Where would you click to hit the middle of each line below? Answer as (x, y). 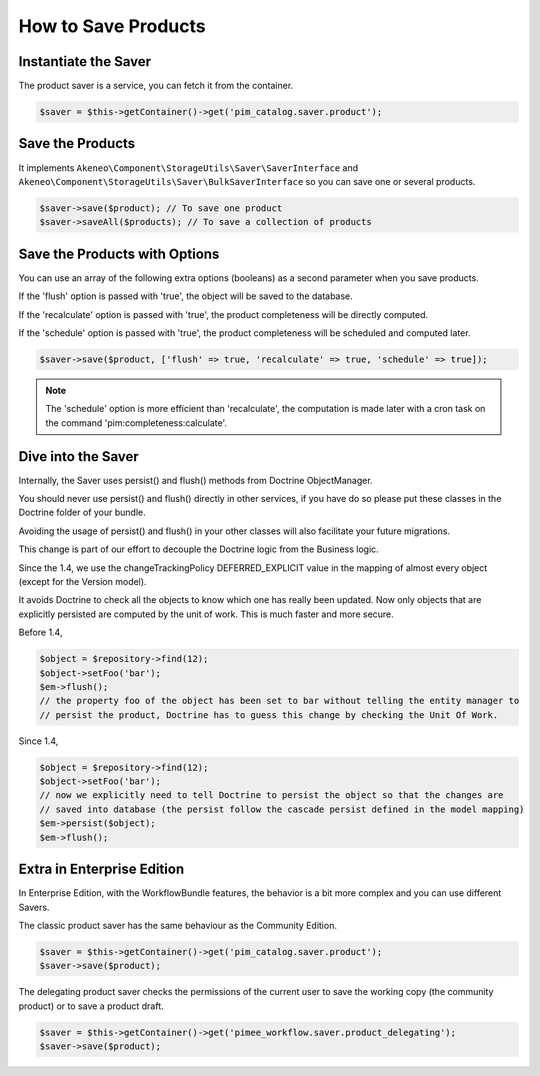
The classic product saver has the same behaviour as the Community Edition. (177, 925)
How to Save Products (112, 26)
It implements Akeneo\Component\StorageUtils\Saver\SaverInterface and (188, 167)
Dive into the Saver (78, 456)
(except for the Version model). (82, 581)
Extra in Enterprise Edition (101, 869)
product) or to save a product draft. (91, 1006)
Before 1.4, (40, 632)
